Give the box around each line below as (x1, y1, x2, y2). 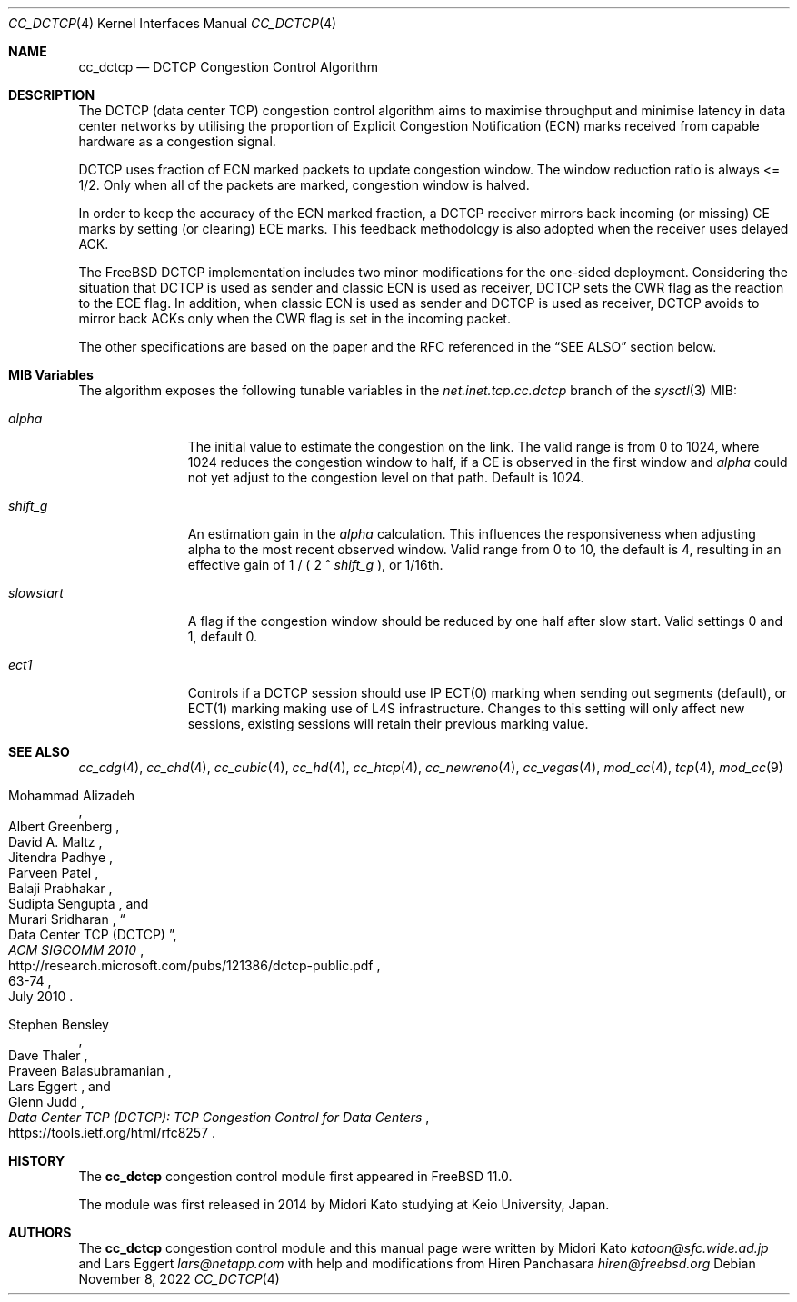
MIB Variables (8, 367, 94, 383)
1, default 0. (187, 629, 257, 644)
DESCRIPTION (8, 87, 95, 103)
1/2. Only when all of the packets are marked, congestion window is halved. (78, 177, 530, 193)
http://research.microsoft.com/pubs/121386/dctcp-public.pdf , (8, 958, 381, 973)
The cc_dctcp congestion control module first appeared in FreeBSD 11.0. (78, 1168, 513, 1184)
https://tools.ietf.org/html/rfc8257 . (8, 1125, 216, 1140)
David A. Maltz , (8, 834, 103, 850)
